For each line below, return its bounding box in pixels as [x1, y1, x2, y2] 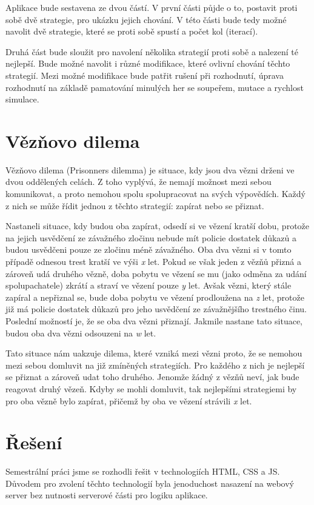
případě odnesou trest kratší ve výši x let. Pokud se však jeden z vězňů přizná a [5, 255, 301, 268]
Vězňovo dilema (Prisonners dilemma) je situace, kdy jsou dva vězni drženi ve [5, 163, 295, 176]
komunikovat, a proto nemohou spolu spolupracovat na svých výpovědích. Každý [5, 187, 306, 200]
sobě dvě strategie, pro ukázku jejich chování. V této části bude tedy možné [5, 13, 287, 25]
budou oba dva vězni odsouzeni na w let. [5, 326, 156, 339]
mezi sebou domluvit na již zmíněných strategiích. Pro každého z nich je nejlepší [5, 358, 305, 371]
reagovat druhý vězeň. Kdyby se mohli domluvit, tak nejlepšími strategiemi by [5, 382, 297, 395]
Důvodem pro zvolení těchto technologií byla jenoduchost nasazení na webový [5, 477, 294, 489]
